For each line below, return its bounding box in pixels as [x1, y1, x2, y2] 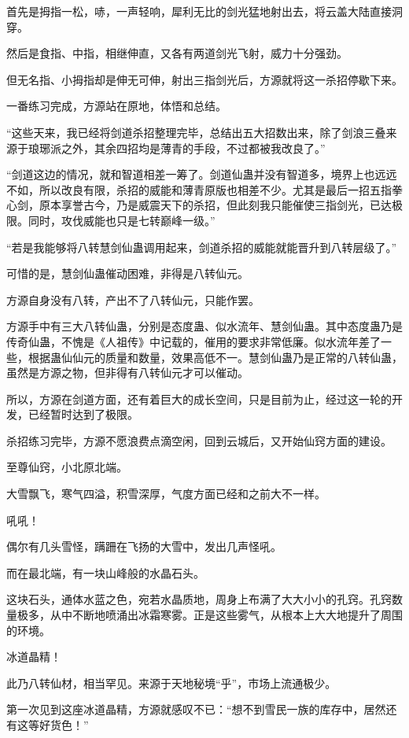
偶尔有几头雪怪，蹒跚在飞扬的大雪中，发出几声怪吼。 [6, 538, 282, 555]
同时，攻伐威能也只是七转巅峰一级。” [28, 212, 216, 228]
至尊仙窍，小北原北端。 [6, 459, 127, 475]
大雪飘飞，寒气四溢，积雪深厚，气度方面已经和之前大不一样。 [6, 485, 326, 502]
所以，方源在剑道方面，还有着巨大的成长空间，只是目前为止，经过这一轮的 [6, 390, 392, 407]
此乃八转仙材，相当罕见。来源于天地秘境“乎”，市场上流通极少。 [6, 674, 337, 691]
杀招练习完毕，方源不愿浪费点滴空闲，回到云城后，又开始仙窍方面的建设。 [6, 432, 392, 448]
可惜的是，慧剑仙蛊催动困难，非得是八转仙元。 [6, 265, 249, 282]
